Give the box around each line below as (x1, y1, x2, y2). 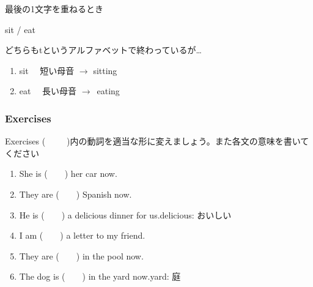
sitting (93, 64, 117, 76)
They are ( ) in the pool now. (19, 249, 144, 262)
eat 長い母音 (19, 84, 77, 97)
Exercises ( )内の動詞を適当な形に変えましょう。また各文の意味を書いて (5, 135, 309, 147)
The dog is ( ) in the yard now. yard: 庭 (19, 270, 181, 283)
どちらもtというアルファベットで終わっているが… (5, 43, 202, 56)
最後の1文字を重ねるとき (5, 2, 103, 15)
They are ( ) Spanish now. (19, 187, 132, 200)
